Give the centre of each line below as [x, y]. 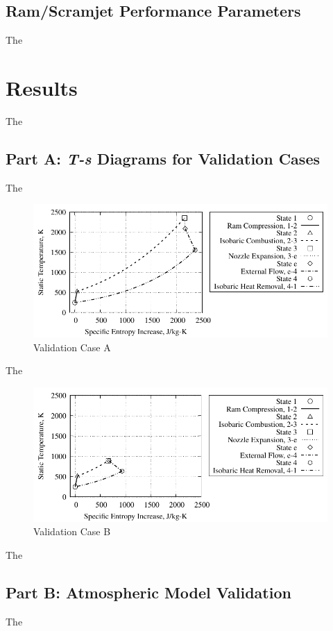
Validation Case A [72, 347]
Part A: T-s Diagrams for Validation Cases [163, 158]
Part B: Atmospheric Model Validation [148, 592]
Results [42, 87]
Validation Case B [72, 531]
